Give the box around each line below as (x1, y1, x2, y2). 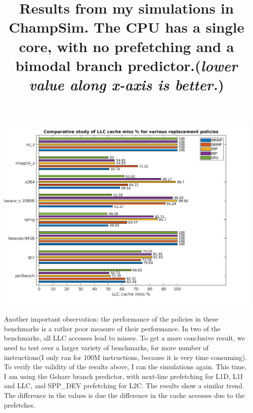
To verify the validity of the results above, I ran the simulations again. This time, (4, 361, 247, 372)
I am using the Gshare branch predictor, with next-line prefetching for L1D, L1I (4, 371, 243, 381)
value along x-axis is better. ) (29, 74, 224, 94)
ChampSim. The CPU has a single (8, 17, 245, 37)
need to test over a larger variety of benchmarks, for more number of (4, 342, 209, 352)
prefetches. (4, 399, 36, 410)
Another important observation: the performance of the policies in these (4, 314, 218, 324)
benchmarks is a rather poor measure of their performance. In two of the (4, 323, 221, 333)
